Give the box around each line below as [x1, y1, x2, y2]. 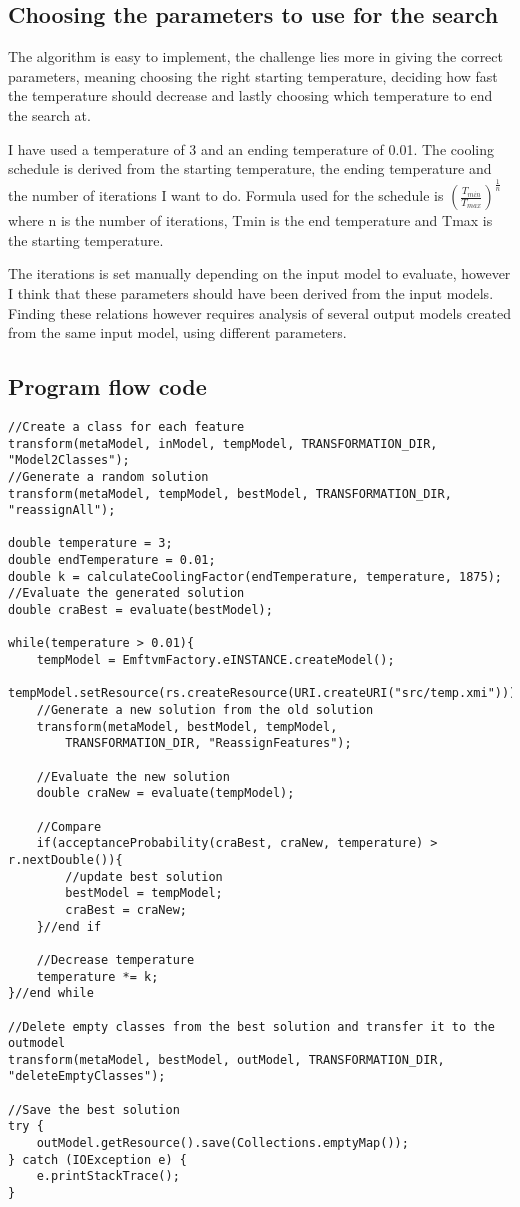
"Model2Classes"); [8, 453, 130, 468]
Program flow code [8, 371, 207, 402]
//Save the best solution [8, 1102, 180, 1117]
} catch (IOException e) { [8, 1152, 187, 1167]
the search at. [8, 104, 91, 125]
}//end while [8, 986, 94, 1001]
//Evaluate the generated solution [8, 586, 245, 601]
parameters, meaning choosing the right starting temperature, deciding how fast [8, 65, 498, 86]
